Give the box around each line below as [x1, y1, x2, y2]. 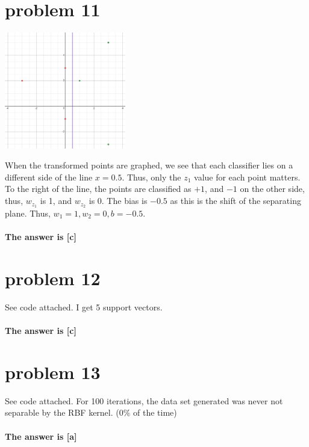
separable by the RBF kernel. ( [5, 406, 119, 419]
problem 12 [5, 265, 101, 290]
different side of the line [5, 170, 93, 183]
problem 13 [5, 359, 101, 384]
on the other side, [240, 182, 305, 195]
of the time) [133, 406, 177, 419]
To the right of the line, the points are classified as [5, 182, 192, 195]
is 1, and [40, 194, 72, 207]
